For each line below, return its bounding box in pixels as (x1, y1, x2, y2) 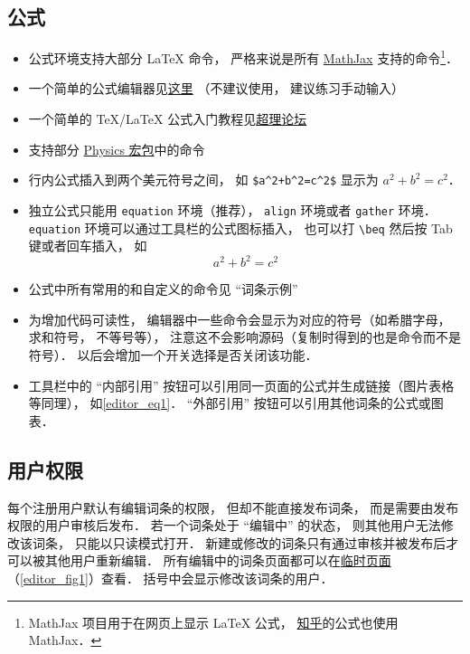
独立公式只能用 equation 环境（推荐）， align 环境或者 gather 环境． (28, 200, 437, 219)
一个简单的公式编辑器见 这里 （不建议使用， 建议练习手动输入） (28, 79, 405, 98)
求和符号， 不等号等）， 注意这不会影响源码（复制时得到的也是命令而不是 (28, 327, 462, 346)
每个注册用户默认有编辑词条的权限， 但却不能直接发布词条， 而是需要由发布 (7, 498, 459, 517)
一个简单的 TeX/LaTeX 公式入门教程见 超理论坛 (28, 109, 307, 128)
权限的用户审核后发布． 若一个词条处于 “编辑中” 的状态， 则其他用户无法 (7, 516, 441, 535)
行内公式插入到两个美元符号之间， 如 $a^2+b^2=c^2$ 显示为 (28, 170, 379, 189)
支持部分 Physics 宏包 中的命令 (28, 139, 205, 158)
